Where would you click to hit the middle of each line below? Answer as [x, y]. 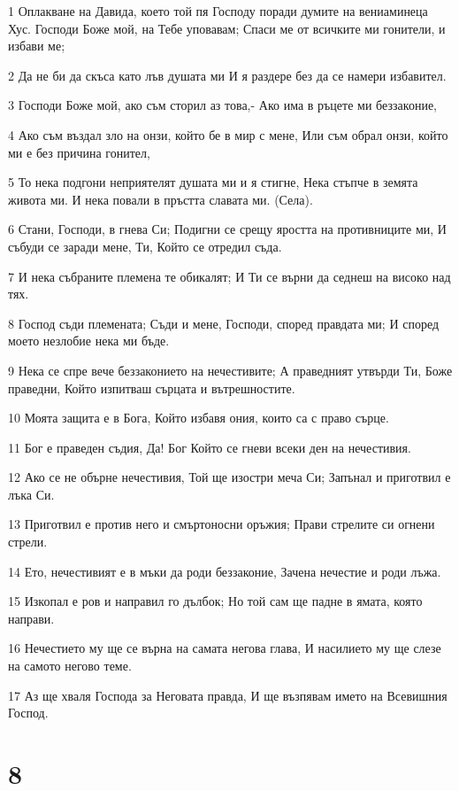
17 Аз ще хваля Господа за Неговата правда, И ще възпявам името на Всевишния [228, 695]
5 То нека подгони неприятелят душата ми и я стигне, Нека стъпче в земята [213, 182]
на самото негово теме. [70, 666]
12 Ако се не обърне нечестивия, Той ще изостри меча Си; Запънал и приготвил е [229, 477]
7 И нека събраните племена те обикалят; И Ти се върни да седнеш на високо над [229, 276]
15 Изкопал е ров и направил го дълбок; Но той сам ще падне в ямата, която [215, 601]
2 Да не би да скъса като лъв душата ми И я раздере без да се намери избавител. [227, 75]
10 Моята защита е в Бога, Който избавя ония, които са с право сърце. [199, 418]
